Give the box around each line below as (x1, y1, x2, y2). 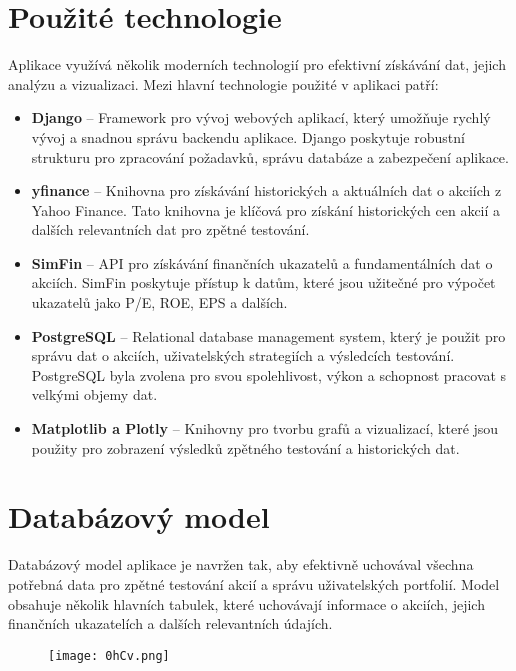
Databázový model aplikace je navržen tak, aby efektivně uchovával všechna (8, 554, 474, 575)
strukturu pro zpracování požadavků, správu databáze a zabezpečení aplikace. (31, 146, 509, 167)
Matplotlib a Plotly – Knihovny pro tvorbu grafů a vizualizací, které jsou (31, 418, 499, 439)
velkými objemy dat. (31, 384, 158, 405)
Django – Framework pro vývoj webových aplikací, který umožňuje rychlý (31, 107, 491, 128)
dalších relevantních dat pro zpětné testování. (31, 219, 310, 240)
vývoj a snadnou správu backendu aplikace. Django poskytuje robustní (31, 126, 465, 147)
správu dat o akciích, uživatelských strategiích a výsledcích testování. (31, 345, 455, 366)
